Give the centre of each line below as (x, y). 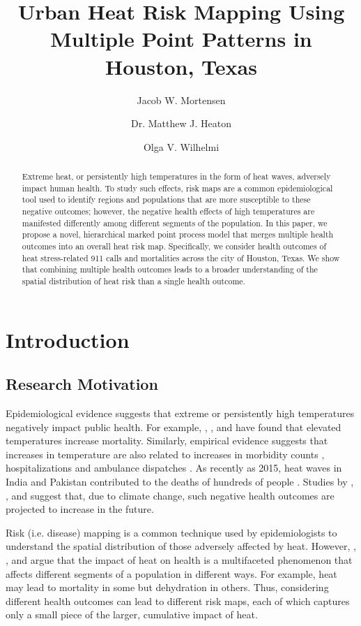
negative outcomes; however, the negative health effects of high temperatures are (168, 211)
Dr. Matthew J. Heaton (181, 123)
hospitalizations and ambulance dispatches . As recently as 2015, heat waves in (174, 468)
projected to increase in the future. (80, 509)
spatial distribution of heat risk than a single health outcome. (133, 281)
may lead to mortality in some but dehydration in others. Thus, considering (167, 587)
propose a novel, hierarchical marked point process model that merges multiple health (178, 234)
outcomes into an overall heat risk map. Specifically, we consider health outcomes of (174, 246)
